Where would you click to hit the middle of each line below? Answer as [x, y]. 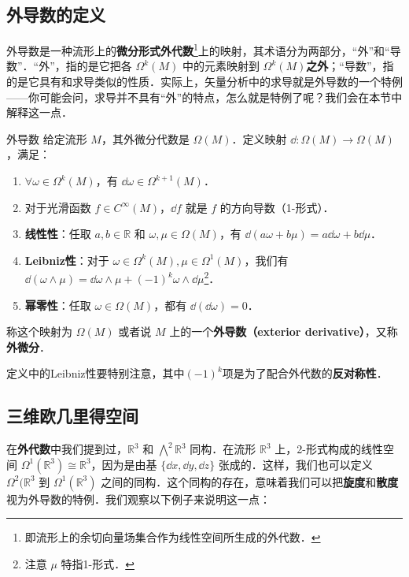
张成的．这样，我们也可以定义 [295, 464]
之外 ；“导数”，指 [350, 66]
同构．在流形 [223, 449]
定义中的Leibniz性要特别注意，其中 [96, 373]
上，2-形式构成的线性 [329, 449]
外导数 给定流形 [47, 138]
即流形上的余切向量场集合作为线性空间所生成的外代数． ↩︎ [173, 537]
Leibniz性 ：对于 [67, 260]
